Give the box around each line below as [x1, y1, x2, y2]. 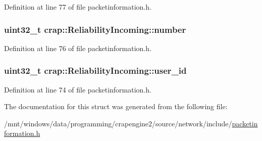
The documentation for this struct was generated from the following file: [4, 101, 228, 112]
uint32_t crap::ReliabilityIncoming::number [4, 23, 186, 35]
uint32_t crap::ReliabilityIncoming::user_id [4, 64, 187, 77]
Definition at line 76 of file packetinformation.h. [4, 42, 151, 53]
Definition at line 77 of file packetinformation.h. [4, 2, 151, 12]
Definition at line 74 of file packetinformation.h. [4, 84, 151, 95]
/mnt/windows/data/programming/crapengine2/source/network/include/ [4, 118, 232, 128]
